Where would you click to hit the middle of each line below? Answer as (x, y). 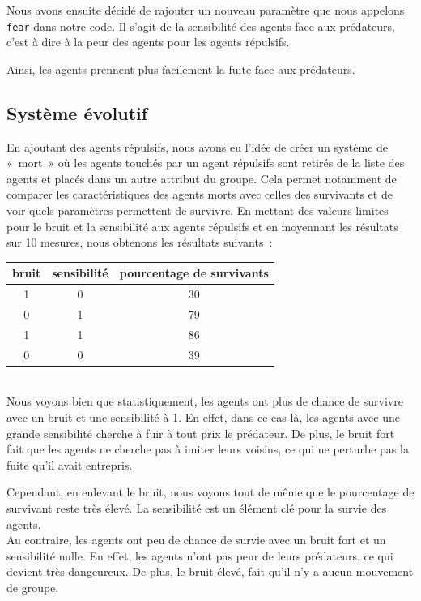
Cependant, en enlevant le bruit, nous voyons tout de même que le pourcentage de (210, 492)
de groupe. (33, 587)
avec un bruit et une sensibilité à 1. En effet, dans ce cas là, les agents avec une (203, 416)
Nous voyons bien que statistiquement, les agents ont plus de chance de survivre (205, 401)
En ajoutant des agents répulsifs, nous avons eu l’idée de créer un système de (198, 146)
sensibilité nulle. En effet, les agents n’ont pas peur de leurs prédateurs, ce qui (200, 555)
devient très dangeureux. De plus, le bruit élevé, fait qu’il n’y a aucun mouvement (210, 571)
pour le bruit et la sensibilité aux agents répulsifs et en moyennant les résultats (202, 226)
